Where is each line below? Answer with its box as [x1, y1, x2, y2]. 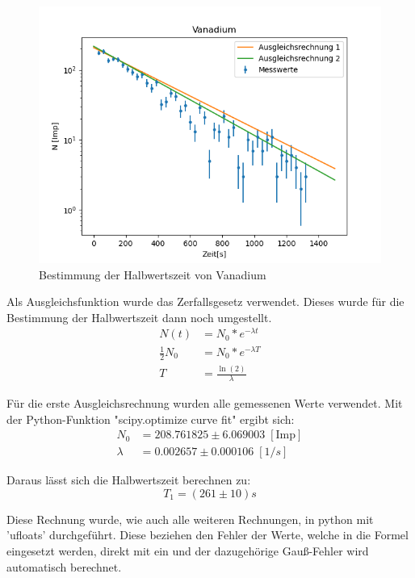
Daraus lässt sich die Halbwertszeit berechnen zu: [6, 471, 251, 488]
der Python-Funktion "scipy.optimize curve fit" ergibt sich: [6, 410, 295, 427]
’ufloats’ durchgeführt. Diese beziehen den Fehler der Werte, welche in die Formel [6, 526, 409, 543]
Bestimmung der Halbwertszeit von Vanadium [39, 266, 266, 283]
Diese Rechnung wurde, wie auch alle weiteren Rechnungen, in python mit [6, 510, 374, 527]
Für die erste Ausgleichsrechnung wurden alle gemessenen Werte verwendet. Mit [6, 395, 403, 412]
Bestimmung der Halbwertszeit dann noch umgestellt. [6, 308, 272, 325]
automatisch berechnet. [6, 558, 122, 575]
